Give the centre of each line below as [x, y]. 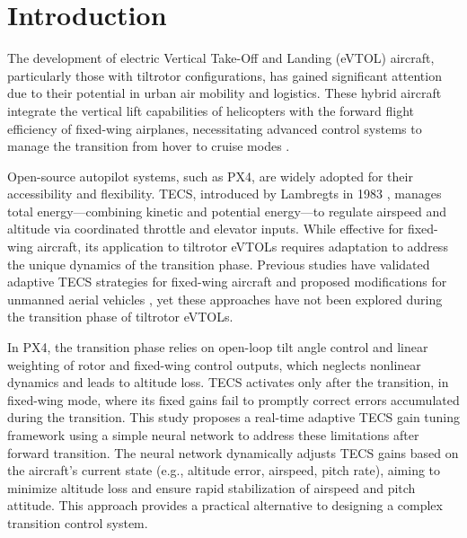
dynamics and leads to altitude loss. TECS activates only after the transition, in [228, 382]
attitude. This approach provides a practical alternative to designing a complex [225, 505]
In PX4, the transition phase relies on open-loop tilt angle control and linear [218, 347]
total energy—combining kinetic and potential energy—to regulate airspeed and [227, 211]
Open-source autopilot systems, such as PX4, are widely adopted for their [210, 176]
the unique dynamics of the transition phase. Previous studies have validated [219, 264]
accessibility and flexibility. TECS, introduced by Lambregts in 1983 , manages [225, 194]
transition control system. [78, 522]
